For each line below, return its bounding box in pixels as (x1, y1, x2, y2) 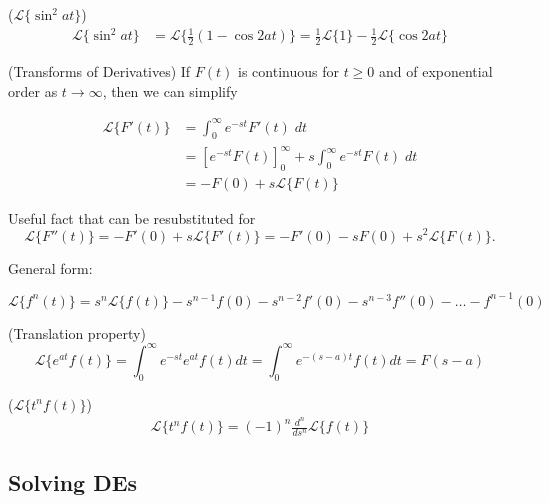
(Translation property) (8, 322, 146, 343)
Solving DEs (8, 467, 138, 498)
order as (8, 80, 58, 101)
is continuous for (238, 60, 339, 81)
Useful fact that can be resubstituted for (8, 207, 256, 228)
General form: (8, 257, 93, 278)
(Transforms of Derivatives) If (8, 60, 191, 81)
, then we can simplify (102, 80, 238, 101)
